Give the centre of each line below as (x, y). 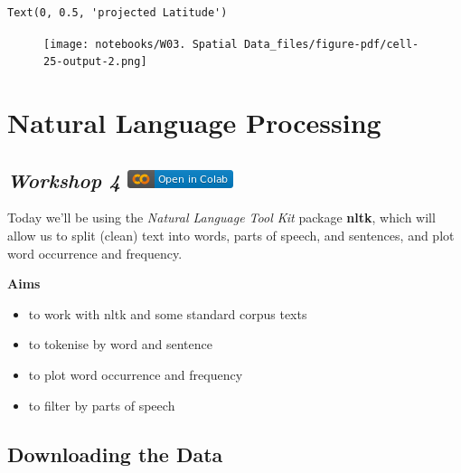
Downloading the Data (115, 454)
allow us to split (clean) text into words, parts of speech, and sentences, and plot (231, 236)
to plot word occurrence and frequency (136, 375)
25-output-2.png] (95, 62)
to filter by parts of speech (102, 405)
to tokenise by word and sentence (120, 344)
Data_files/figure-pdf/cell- (331, 44)
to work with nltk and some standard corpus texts (168, 313)
